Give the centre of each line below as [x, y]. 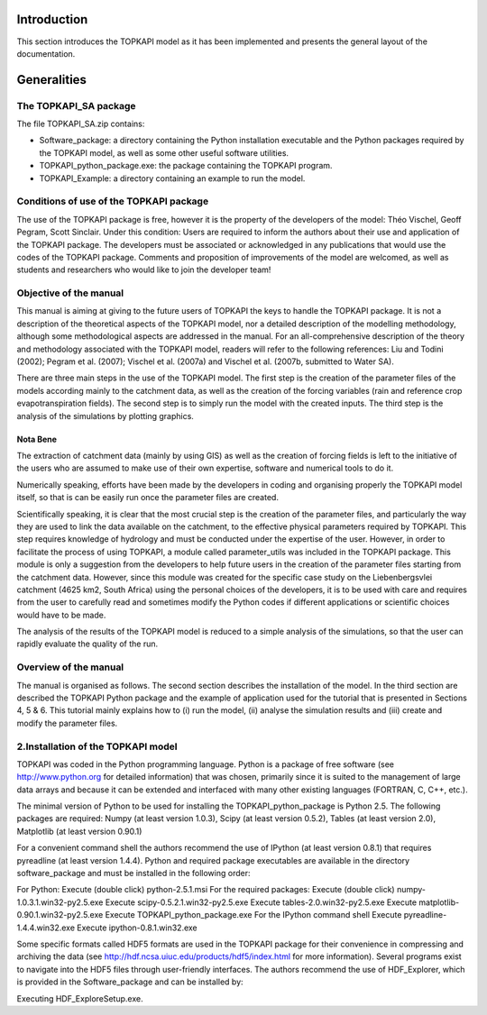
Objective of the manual [70, 293]
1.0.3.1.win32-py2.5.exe [60, 902]
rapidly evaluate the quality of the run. [87, 644]
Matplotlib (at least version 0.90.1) [79, 831]
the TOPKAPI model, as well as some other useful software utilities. [164, 152]
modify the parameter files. [67, 723]
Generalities [52, 80]
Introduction [52, 19]
